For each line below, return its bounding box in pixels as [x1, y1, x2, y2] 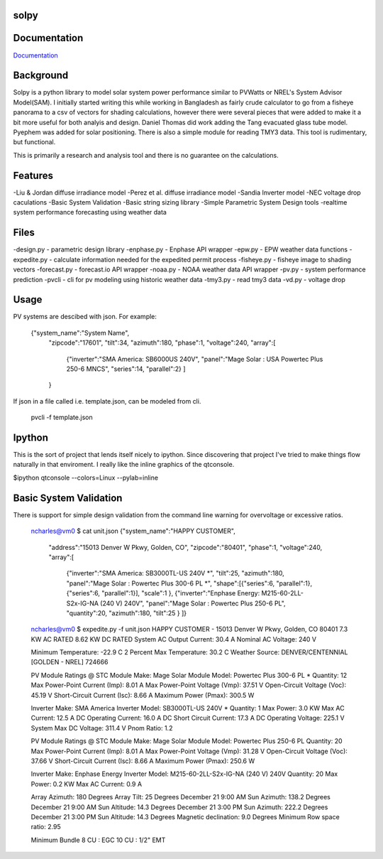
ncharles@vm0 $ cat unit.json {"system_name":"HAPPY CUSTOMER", [30, 526, 235, 536]
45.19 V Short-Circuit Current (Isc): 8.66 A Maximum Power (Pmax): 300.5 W [30, 691, 255, 699]
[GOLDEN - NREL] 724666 [30, 658, 109, 666]
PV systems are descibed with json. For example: [13, 313, 157, 321]
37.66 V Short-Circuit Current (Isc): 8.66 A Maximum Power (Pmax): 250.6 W [30, 757, 255, 765]
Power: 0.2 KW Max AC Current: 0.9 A [30, 779, 142, 788]
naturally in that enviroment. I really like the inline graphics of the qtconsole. [13, 460, 235, 469]
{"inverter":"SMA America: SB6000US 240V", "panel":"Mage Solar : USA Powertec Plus [66, 355, 323, 363]
